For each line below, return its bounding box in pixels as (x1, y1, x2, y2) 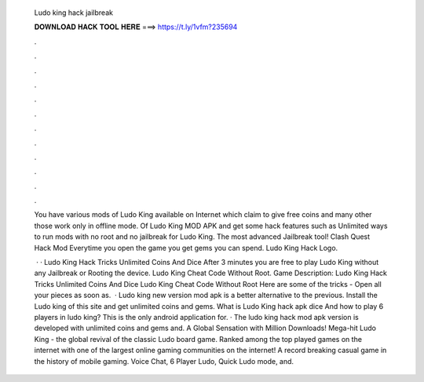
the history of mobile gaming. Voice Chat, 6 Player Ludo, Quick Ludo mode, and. (34, 356, 294, 365)
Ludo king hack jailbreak (34, 8, 114, 17)
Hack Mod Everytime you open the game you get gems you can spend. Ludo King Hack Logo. (34, 243, 338, 252)
